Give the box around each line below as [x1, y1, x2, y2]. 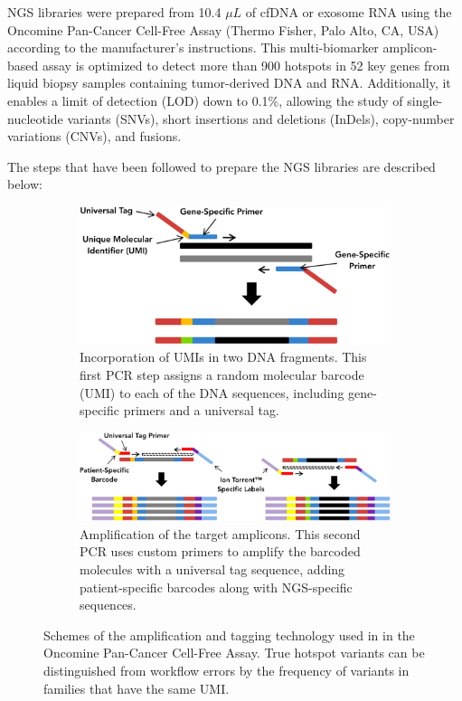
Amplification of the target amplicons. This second [80, 524, 361, 543]
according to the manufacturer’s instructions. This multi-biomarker [7, 38, 379, 57]
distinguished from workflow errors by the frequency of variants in [43, 661, 410, 680]
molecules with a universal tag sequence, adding [80, 560, 345, 579]
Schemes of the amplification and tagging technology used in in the [43, 625, 415, 644]
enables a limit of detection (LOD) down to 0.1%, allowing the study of [7, 90, 403, 109]
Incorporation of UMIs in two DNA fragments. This [80, 347, 367, 366]
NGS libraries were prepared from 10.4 [7, 3, 222, 21]
